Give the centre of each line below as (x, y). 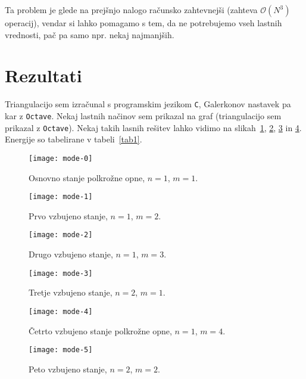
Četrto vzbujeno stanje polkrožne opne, (100, 330)
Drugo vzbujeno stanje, (71, 254)
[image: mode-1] (61, 197)
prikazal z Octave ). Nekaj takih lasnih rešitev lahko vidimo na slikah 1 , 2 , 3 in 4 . (153, 127)
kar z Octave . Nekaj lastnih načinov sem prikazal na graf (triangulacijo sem (143, 115)
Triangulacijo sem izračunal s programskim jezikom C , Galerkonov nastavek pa (148, 104)
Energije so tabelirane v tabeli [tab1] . (74, 139)
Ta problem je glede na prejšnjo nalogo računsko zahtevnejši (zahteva (131, 10)
